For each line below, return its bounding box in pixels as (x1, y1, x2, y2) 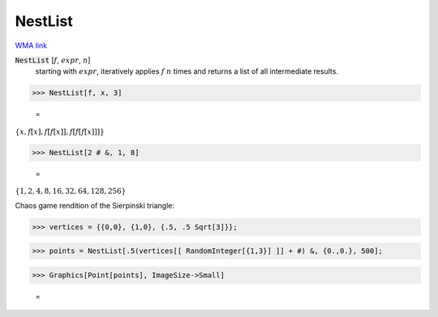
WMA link (15, 41, 48, 50)
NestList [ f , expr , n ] (15, 55, 91, 65)
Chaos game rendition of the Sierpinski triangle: (15, 200, 174, 210)
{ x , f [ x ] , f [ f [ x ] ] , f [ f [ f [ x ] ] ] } (15, 126, 105, 136)
